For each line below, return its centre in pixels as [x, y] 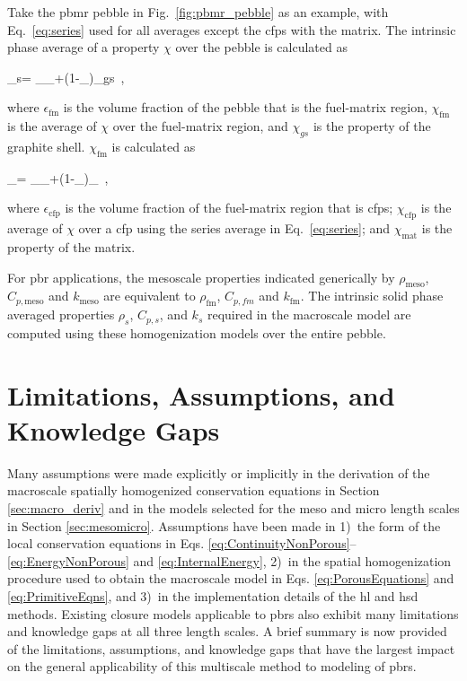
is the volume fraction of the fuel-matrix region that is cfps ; [229, 208]
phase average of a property [84, 47]
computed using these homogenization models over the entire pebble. [197, 332]
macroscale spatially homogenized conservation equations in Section [194, 490]
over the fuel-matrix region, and [200, 126]
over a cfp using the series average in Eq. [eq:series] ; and [234, 228]
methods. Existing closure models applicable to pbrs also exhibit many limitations [233, 613]
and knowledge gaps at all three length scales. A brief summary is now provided [227, 631]
